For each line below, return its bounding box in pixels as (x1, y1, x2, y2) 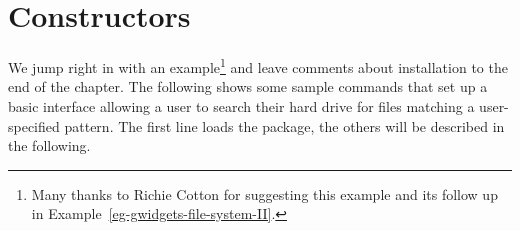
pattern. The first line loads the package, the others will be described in (64, 115, 505, 136)
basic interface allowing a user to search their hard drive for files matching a (8, 95, 475, 116)
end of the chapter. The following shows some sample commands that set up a (8, 76, 488, 97)
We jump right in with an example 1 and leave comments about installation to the (8, 54, 508, 77)
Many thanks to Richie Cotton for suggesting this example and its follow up (31, 183, 498, 204)
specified (8, 115, 60, 136)
